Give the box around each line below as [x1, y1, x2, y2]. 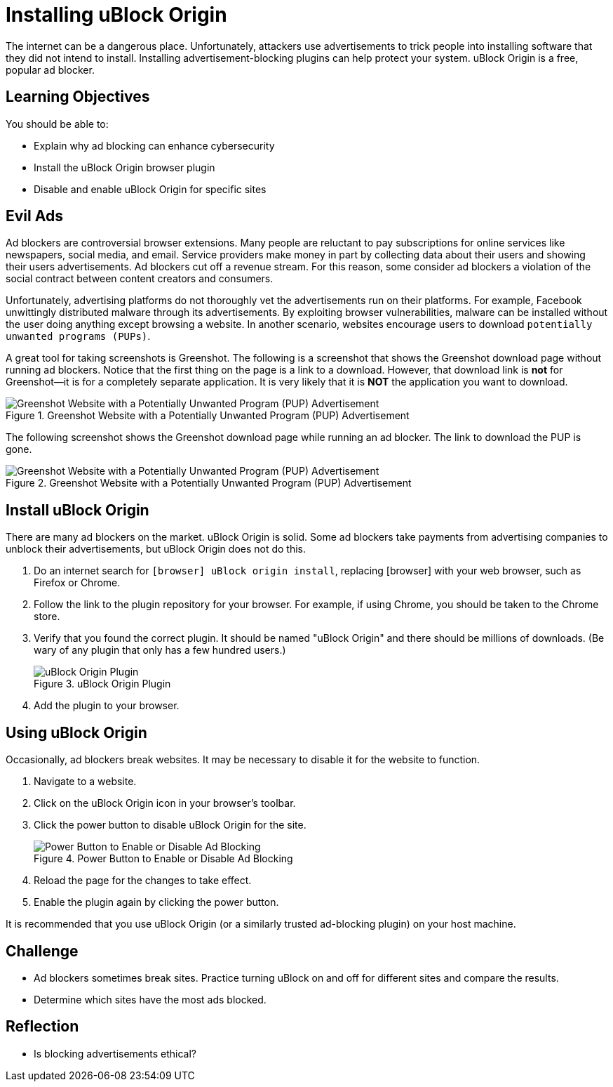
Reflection [6, 1017, 79, 1036]
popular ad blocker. [6, 63, 95, 76]
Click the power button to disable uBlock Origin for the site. [34, 819, 306, 831]
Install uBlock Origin [6, 501, 149, 519]
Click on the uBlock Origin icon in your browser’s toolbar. [34, 797, 296, 810]
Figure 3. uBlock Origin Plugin [34, 678, 171, 690]
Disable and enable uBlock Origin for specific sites [34, 183, 267, 195]
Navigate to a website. [34, 775, 137, 788]
